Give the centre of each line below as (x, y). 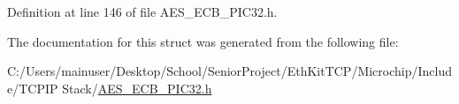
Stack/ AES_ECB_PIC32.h (137, 88)
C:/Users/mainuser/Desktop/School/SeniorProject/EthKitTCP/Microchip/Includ (230, 71)
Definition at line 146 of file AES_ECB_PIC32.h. (142, 11)
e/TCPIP (33, 88)
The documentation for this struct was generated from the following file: (203, 41)
